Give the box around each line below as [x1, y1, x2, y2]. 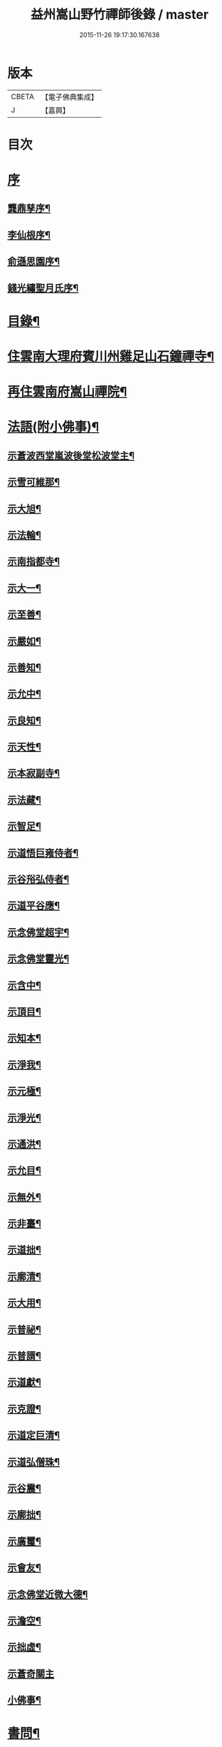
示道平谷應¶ [7, 900, 60, 912]
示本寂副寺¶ [7, 768, 60, 780]
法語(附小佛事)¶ [7, 419, 100, 435]
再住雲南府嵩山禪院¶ [7, 384, 127, 400]
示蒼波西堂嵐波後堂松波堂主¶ [7, 449, 135, 462]
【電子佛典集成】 [41, 92, 98, 102]
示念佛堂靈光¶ [7, 953, 70, 965]
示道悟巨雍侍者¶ [7, 847, 79, 859]
